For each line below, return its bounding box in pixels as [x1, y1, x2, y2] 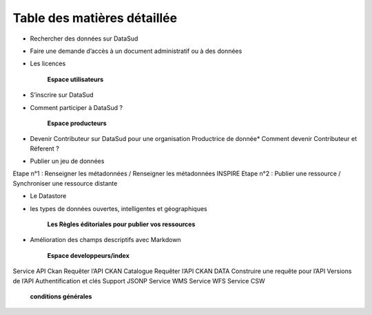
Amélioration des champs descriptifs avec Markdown [30, 236, 182, 244]
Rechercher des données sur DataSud [30, 34, 138, 43]
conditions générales [30, 292, 92, 301]
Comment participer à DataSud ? [30, 103, 123, 111]
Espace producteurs [47, 119, 107, 127]
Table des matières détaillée [12, 10, 178, 25]
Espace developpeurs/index [47, 251, 130, 259]
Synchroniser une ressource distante [12, 179, 118, 187]
